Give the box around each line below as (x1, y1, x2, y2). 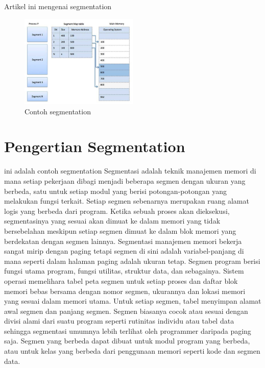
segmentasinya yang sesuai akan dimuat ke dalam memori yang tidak (4, 215, 221, 226)
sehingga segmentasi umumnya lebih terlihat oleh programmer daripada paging (4, 325, 251, 336)
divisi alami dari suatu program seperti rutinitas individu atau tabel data (4, 315, 234, 326)
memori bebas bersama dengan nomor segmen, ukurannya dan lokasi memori (4, 285, 246, 296)
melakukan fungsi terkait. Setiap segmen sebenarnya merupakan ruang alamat (4, 195, 249, 206)
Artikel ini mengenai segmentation (4, 1, 112, 11)
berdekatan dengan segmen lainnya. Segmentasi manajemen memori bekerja (4, 235, 242, 246)
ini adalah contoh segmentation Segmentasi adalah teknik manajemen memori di (4, 165, 256, 176)
